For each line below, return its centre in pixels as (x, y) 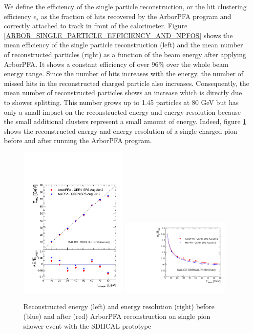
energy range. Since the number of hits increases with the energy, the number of (124, 73)
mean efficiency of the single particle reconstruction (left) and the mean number (124, 45)
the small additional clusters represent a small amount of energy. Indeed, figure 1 (125, 121)
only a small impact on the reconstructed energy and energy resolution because (123, 112)
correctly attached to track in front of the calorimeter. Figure (96, 26)
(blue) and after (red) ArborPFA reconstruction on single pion (117, 316)
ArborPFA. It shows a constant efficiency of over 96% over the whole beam (116, 64)
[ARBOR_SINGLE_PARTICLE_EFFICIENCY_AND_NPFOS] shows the (118, 35)
